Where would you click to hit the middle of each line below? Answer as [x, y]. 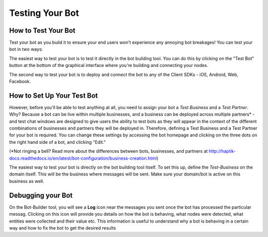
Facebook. [20, 81]
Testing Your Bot [44, 13]
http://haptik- [222, 151]
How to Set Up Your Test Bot [54, 95]
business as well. [27, 181]
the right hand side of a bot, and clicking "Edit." [58, 142]
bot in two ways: [26, 49]
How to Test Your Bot [42, 30]
